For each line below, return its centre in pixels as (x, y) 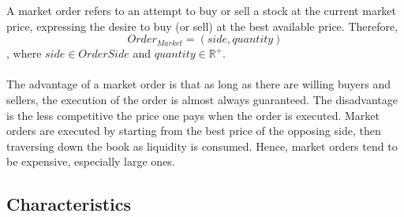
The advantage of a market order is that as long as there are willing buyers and (199, 84)
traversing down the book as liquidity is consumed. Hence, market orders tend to (202, 146)
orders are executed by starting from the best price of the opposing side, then (194, 131)
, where (24, 53)
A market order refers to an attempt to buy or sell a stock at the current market (202, 10)
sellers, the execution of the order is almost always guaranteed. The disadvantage (202, 99)
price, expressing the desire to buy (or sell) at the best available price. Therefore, (202, 26)
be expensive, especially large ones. (91, 161)
